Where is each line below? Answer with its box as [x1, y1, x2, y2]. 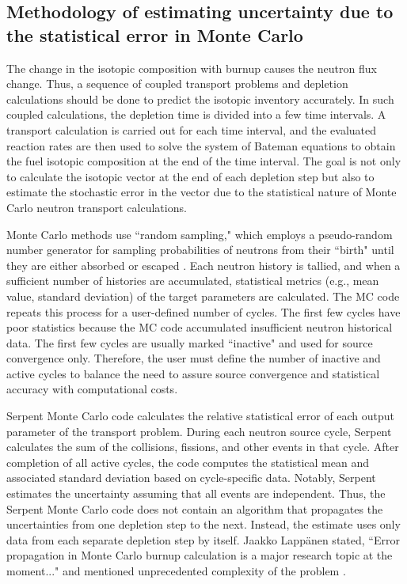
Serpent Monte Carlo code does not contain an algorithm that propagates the [6, 500, 383, 517]
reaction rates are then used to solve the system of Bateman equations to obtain [6, 137, 396, 154]
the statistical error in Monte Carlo [6, 22, 303, 47]
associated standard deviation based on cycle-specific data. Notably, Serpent [6, 469, 376, 486]
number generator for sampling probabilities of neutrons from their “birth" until [6, 241, 394, 258]
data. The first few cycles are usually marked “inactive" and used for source [6, 334, 373, 351]
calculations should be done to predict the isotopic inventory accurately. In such [6, 90, 394, 107]
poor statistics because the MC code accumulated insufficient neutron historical [6, 319, 393, 336]
